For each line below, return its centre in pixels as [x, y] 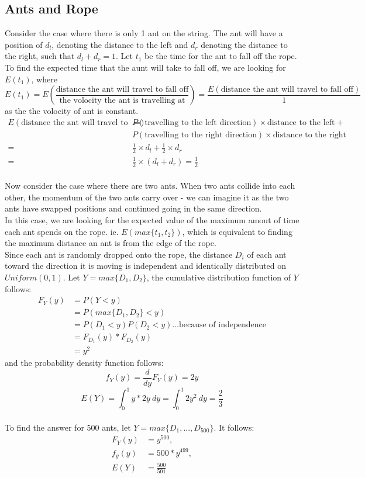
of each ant [267, 254]
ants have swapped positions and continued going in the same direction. [133, 208]
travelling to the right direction [201, 135]
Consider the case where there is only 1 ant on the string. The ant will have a [144, 33]
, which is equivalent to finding [237, 231]
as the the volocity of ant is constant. [72, 111]
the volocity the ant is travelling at [122, 100]
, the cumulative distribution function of [219, 277]
